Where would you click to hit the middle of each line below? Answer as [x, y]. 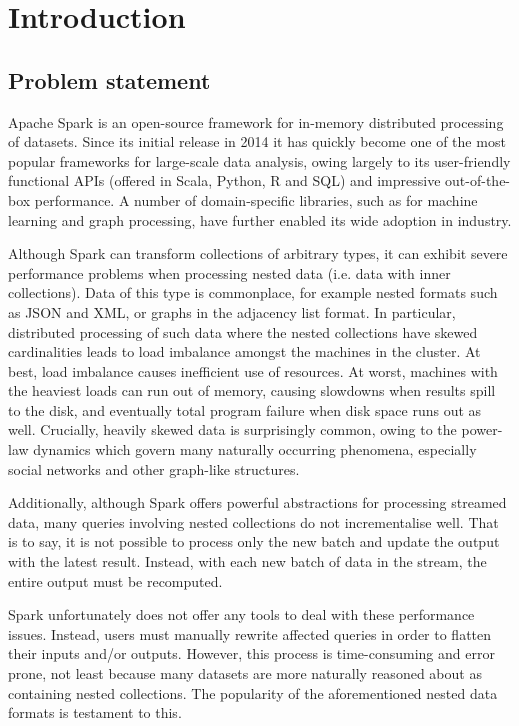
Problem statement [109, 79]
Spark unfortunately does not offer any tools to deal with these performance [241, 614]
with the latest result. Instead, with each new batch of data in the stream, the [247, 561]
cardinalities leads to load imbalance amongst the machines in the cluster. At [244, 351]
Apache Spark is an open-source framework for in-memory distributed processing [256, 121]
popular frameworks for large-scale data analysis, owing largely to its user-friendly [259, 160]
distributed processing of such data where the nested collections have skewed [243, 331]
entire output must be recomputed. [115, 580]
